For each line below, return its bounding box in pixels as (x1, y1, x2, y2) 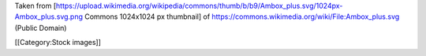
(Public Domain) (14, 23, 67, 32)
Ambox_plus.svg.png (14, 12, 83, 21)
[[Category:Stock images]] (14, 38, 102, 47)
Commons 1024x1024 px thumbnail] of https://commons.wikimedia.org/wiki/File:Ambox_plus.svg (84, 12, 400, 21)
